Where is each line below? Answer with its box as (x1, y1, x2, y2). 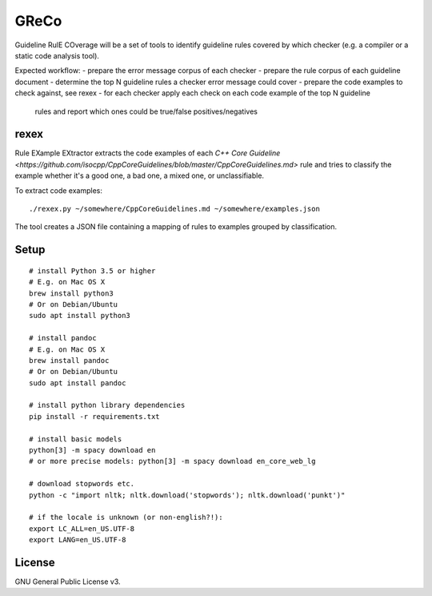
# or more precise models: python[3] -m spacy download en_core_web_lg (29, 457, 316, 466)
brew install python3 (29, 288, 114, 298)
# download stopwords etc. (29, 479, 135, 489)
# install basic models (29, 434, 122, 444)
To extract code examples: (14, 185, 103, 195)
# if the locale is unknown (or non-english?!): (29, 513, 223, 522)
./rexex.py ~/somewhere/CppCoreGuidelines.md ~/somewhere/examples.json (29, 204, 320, 213)
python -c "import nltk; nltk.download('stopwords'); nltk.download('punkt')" (29, 490, 346, 500)
